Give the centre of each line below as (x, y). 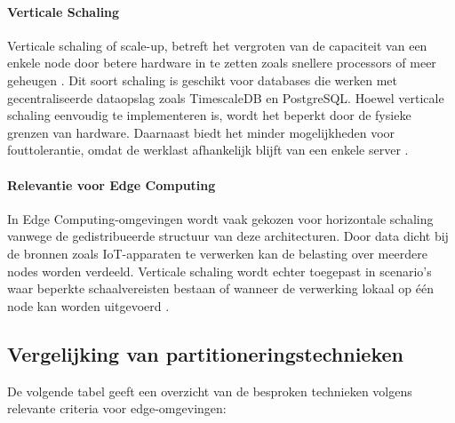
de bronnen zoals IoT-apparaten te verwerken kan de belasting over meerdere (217, 253)
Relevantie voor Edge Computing (112, 184)
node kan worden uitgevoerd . (88, 305)
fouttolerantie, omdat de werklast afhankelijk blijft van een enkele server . (208, 150)
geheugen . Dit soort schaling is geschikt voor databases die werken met (203, 80)
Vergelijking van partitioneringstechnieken (205, 353)
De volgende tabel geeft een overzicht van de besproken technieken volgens (210, 391)
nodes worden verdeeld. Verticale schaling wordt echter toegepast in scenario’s (220, 271)
